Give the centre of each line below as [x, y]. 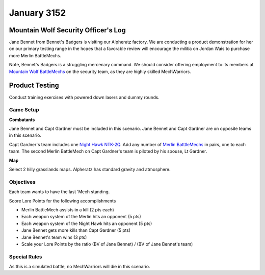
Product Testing [34, 86]
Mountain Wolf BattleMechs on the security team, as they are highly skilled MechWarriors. [100, 72]
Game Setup [24, 110]
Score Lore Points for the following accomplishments [63, 200]
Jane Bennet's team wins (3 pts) [54, 237]
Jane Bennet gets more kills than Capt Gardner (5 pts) [76, 230]
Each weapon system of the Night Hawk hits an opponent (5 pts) [87, 224]
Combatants [22, 120]
